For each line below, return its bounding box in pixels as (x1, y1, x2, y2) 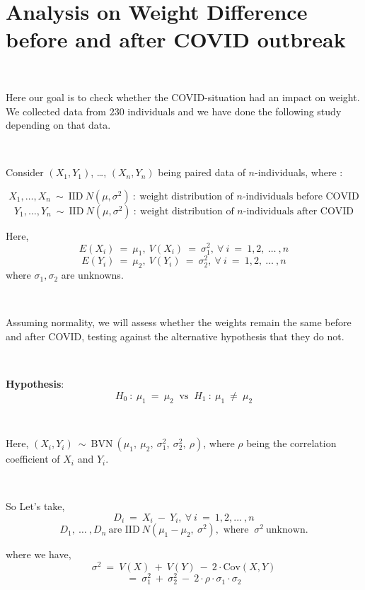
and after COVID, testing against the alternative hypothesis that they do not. (6, 329, 344, 343)
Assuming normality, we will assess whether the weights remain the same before (6, 315, 352, 330)
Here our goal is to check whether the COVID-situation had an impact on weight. (6, 89, 360, 104)
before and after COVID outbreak (6, 25, 346, 54)
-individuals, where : (255, 165, 343, 180)
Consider (6, 165, 44, 180)
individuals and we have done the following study (127, 103, 342, 118)
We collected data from (6, 103, 106, 118)
